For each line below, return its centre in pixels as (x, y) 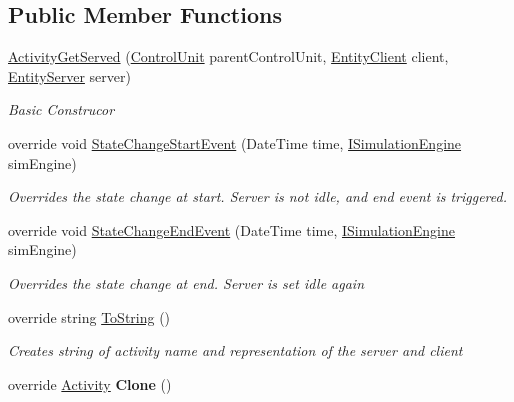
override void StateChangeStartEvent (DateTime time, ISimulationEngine (235, 142)
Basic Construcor (61, 109)
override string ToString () (89, 316)
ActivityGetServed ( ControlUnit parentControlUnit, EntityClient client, (228, 56)
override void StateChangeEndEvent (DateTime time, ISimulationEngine (231, 229)
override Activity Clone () (90, 383)
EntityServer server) (69, 75)
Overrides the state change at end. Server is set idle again (186, 282)
